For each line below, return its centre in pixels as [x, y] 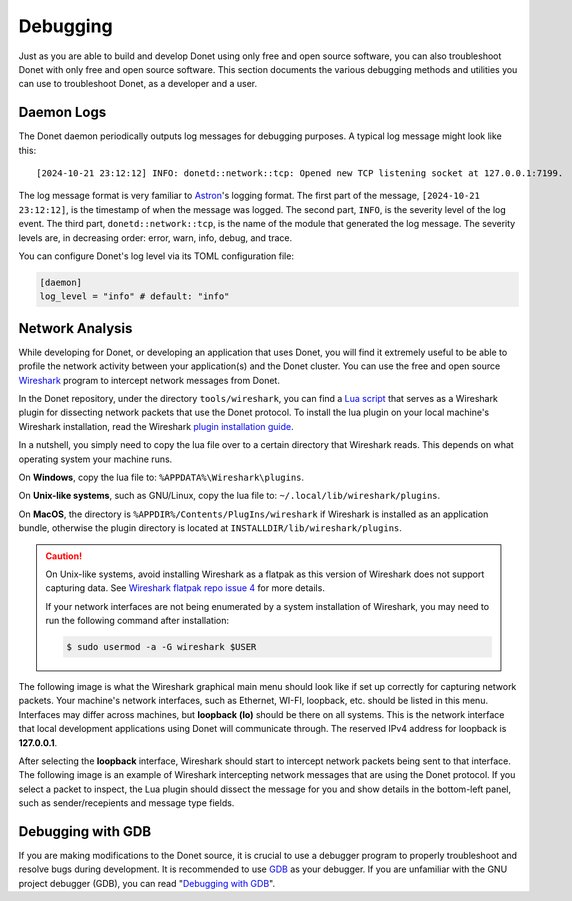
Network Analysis [75, 328]
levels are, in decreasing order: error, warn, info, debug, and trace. [155, 237]
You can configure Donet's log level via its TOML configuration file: [156, 256]
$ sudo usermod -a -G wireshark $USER [161, 647]
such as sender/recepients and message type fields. [126, 803]
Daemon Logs [62, 112]
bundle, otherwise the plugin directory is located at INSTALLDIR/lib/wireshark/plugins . [210, 528]
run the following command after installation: [137, 621]
